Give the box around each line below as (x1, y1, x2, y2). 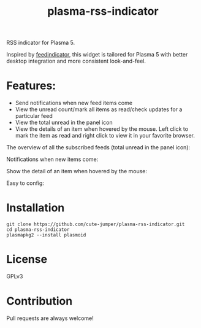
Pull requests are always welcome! (6, 314, 94, 322)
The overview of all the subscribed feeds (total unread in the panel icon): (6, 144, 191, 151)
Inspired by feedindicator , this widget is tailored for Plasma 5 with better (6, 51, 188, 58)
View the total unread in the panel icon (15, 119, 113, 127)
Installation (6, 201, 65, 215)
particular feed (15, 112, 53, 120)
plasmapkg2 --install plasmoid (6, 232, 86, 238)
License (6, 252, 48, 267)
